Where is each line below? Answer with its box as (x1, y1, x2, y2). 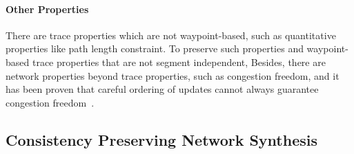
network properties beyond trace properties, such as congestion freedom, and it (6, 68, 340, 82)
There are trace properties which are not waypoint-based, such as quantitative (6, 27, 336, 42)
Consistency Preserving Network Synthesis (6, 129, 318, 150)
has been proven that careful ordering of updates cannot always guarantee (6, 82, 319, 96)
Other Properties (6, 1, 89, 16)
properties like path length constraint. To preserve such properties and (6, 41, 304, 56)
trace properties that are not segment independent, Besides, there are (32, 54, 326, 69)
